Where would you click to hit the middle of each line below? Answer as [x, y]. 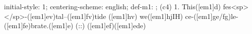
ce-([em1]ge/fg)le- [212, 16]
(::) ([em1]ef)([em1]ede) [111, 25]
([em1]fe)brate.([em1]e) [39, 25]
